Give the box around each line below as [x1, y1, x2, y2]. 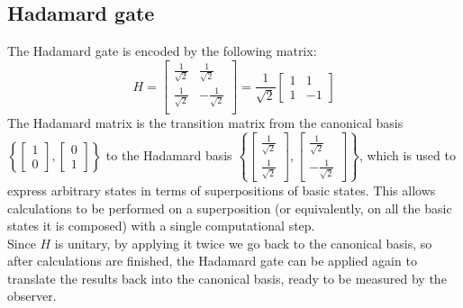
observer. [7, 286, 57, 305]
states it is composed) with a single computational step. [7, 216, 315, 235]
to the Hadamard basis [105, 145, 232, 164]
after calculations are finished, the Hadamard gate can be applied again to [7, 251, 417, 270]
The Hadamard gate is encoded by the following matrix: [7, 41, 317, 60]
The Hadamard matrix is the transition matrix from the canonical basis [7, 113, 404, 132]
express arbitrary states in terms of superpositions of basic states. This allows [7, 180, 436, 199]
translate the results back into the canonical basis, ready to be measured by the [7, 268, 447, 287]
